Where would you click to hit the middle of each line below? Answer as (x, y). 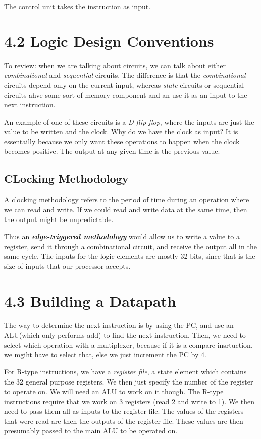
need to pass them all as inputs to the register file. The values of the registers (124, 411)
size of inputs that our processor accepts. (67, 266)
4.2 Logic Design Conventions (109, 41)
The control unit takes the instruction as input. (77, 6)
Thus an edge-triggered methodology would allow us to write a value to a (122, 236)
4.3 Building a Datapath (90, 300)
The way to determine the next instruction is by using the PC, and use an (119, 325)
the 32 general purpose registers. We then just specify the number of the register (129, 381)
